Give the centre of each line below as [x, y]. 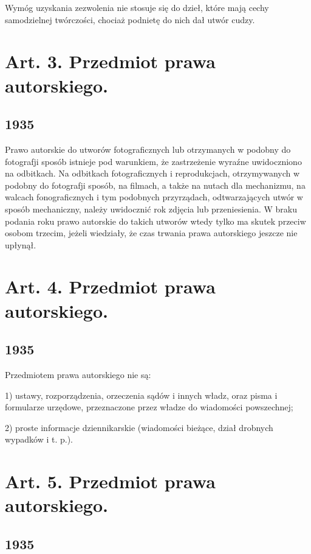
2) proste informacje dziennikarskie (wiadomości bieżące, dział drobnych [139, 427]
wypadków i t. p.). [39, 439]
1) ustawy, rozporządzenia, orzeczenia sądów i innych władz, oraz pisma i [141, 395]
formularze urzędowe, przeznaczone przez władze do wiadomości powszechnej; [149, 407]
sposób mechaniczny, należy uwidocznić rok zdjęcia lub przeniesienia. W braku [151, 209]
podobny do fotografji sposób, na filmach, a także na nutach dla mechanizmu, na [155, 185]
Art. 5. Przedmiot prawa [110, 481]
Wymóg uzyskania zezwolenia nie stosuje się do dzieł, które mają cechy [137, 7]
